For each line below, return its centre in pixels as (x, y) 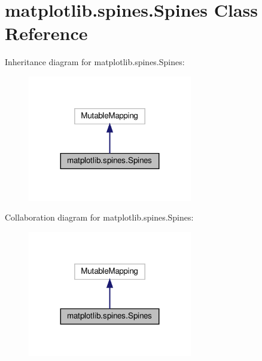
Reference (46, 33)
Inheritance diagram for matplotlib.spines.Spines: (95, 62)
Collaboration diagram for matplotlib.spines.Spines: (99, 217)
